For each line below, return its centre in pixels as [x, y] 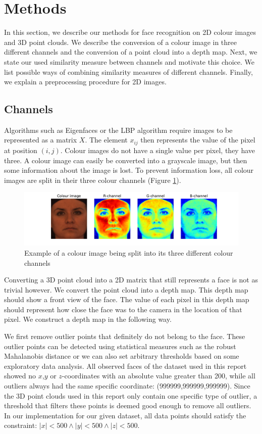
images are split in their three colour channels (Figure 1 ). [93, 180]
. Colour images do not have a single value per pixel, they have [158, 150]
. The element [106, 140]
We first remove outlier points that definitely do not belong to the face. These [125, 336]
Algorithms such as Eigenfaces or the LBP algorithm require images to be [118, 130]
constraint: [21, 425]
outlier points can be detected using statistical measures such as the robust [120, 346]
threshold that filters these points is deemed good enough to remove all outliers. [128, 405]
